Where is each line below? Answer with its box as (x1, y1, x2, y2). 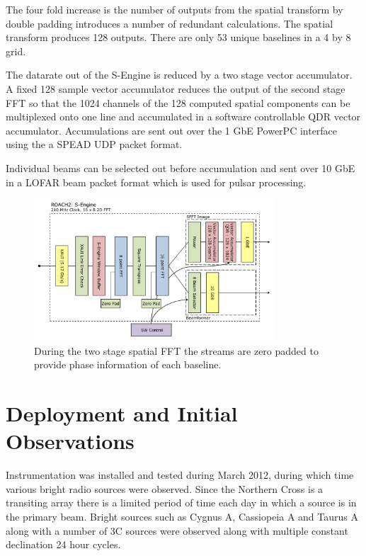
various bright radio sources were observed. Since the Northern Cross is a (6, 481, 324, 496)
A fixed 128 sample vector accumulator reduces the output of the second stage (6, 81, 345, 96)
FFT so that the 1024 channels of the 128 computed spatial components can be (6, 95, 350, 110)
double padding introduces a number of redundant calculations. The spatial (6, 16, 333, 30)
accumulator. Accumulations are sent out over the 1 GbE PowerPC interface (6, 123, 338, 137)
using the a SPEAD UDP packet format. (6, 137, 183, 152)
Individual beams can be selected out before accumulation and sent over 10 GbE (6, 160, 355, 175)
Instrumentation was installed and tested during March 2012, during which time (6, 467, 354, 482)
